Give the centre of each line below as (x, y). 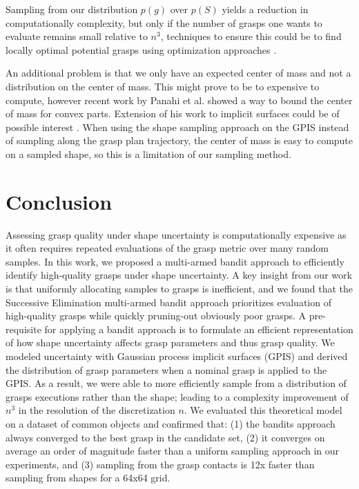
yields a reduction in (265, 9)
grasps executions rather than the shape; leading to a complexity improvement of (177, 396)
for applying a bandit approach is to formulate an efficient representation (199, 329)
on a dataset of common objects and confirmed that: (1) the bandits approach (171, 423)
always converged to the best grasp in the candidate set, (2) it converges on (165, 437)
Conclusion (59, 201)
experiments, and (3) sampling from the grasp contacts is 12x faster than (160, 464)
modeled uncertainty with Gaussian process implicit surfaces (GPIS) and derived (177, 356)
